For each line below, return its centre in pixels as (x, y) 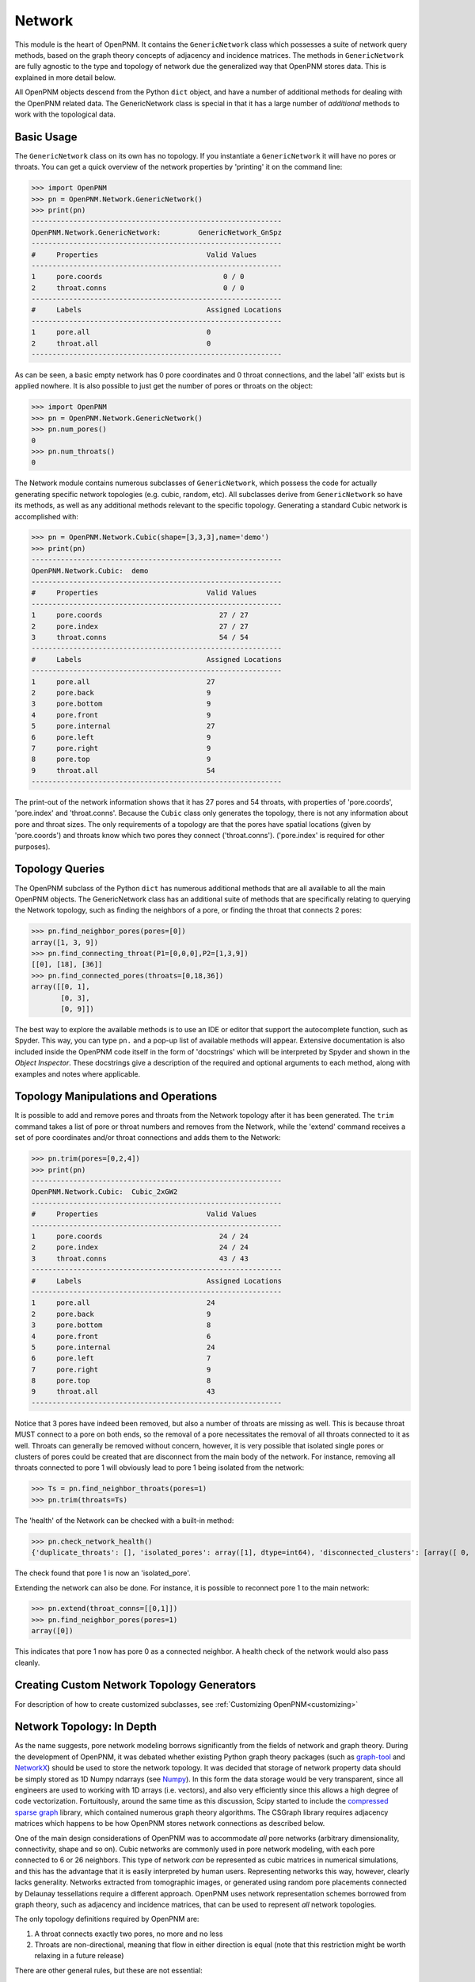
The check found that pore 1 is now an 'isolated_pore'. (103, 1573)
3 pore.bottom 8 (121, 1325)
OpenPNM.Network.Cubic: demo (90, 570)
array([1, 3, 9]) (65, 942)
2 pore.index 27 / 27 (140, 626)
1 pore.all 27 (123, 681)
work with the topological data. (65, 114)
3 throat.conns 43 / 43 (140, 1258)
